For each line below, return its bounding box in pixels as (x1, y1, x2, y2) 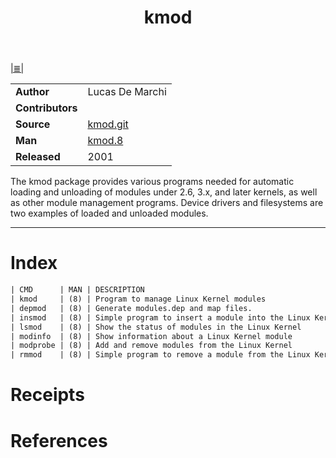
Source (15, 117, 51, 131)
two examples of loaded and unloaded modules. (10, 207, 209, 220)
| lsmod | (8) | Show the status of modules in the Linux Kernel (10, 322, 302, 332)
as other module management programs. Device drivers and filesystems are (10, 197, 324, 209)
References (10, 429, 108, 452)
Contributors (15, 101, 78, 115)
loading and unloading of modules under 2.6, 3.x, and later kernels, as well (10, 186, 318, 198)
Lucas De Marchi (87, 85, 167, 99)
